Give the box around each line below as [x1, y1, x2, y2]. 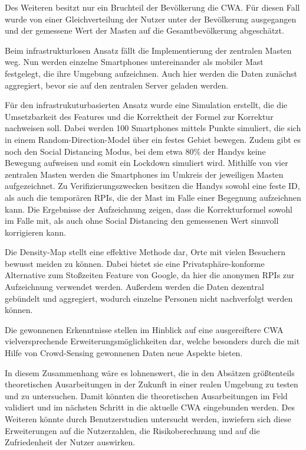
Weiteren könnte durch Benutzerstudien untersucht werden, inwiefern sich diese [5, 413, 291, 425]
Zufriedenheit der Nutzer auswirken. [5, 436, 136, 448]
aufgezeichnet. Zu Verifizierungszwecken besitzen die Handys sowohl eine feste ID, [5, 180, 300, 192]
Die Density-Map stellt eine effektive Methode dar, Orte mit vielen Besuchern [5, 246, 286, 258]
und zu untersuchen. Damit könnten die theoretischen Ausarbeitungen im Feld [5, 389, 288, 402]
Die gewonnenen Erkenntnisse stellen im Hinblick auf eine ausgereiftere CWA [5, 323, 284, 335]
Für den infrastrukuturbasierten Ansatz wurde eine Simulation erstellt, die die [5, 99, 288, 111]
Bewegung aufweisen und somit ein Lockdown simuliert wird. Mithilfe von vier [5, 156, 288, 169]
